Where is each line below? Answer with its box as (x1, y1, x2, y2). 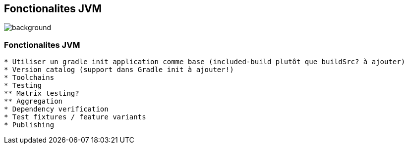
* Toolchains (4, 74, 55, 82)
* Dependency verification (4, 105, 109, 113)
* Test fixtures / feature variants (4, 113, 146, 121)
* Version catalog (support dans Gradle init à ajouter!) (4, 66, 234, 74)
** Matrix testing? (4, 89, 79, 98)
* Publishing (4, 121, 55, 129)
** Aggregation (4, 97, 63, 106)
